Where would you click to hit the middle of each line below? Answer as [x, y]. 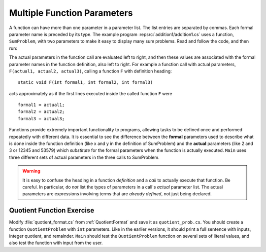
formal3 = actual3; [41, 119]
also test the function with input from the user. [56, 243]
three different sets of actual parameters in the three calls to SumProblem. [84, 157]
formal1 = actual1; [41, 105]
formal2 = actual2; [41, 112]
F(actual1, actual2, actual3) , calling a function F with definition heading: [90, 71]
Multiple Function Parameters [71, 13]
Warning [31, 171]
